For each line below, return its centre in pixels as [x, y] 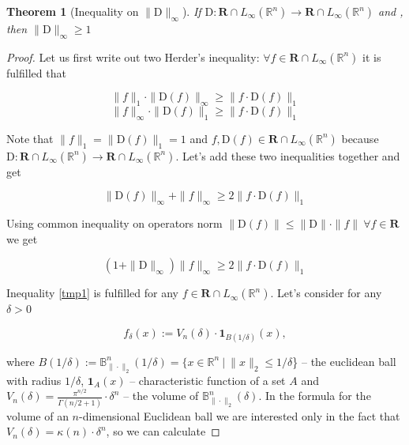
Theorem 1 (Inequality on [73, 11]
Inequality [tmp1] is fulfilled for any [92, 293]
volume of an [38, 415]
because [360, 138]
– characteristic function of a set [208, 380]
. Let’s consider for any [326, 293]
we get [22, 238]
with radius [34, 380]
